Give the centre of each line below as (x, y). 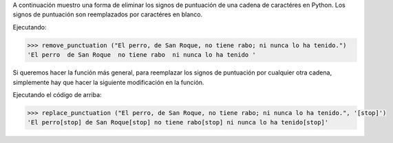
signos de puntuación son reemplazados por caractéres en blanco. (108, 14)
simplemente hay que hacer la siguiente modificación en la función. (108, 82)
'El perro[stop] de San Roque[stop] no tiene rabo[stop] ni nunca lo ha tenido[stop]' (178, 122)
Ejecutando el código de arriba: (57, 94)
